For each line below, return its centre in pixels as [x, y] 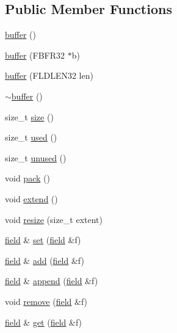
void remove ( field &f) [46, 301]
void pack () [27, 178]
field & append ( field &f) [52, 281]
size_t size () [29, 116]
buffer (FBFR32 [35, 55]
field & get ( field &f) [44, 322]
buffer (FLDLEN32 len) [49, 75]
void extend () [31, 198]
